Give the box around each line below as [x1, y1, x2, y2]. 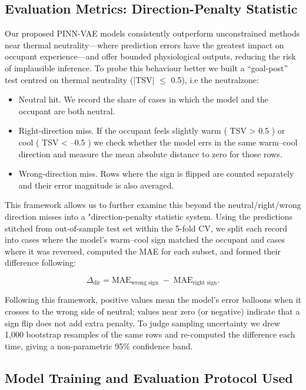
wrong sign [131, 280, 159, 286]
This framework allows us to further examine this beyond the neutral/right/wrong [5, 199, 301, 211]
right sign [192, 280, 217, 286]
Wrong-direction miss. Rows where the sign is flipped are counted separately [18, 167, 294, 180]
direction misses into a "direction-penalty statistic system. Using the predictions [5, 210, 293, 222]
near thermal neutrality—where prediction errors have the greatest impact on [5, 38, 284, 51]
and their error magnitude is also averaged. [18, 179, 174, 191]
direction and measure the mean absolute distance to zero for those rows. [18, 147, 282, 160]
